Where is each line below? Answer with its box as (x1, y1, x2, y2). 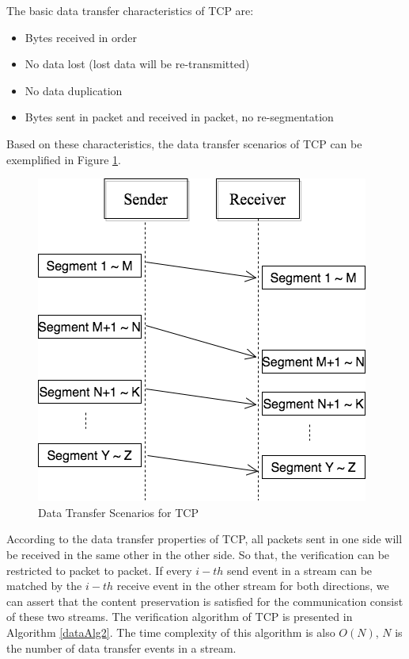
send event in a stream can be (227, 561, 373, 578)
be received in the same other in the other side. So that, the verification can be (6, 546, 390, 562)
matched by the (6, 577, 82, 594)
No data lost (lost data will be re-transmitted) (25, 56, 250, 72)
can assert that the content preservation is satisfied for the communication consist (6, 592, 403, 609)
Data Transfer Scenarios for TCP (38, 504, 199, 520)
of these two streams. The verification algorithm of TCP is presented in (6, 608, 353, 625)
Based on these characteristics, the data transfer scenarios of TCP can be (6, 135, 362, 151)
